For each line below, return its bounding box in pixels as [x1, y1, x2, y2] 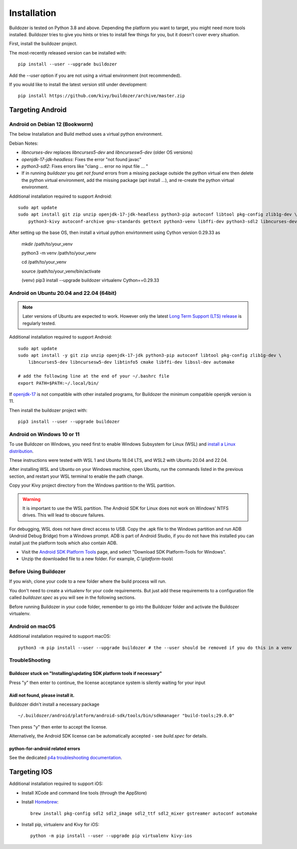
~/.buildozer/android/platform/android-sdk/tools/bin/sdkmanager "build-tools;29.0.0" [18, 713, 235, 719]
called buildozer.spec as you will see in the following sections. [9, 595, 136, 601]
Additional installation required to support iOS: [9, 781, 103, 787]
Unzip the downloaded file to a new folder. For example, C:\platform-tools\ [21, 556, 173, 562]
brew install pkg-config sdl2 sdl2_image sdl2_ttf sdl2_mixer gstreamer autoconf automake [30, 810, 257, 816]
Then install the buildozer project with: [9, 407, 88, 413]
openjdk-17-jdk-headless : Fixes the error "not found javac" [21, 156, 142, 162]
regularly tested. [22, 320, 56, 326]
